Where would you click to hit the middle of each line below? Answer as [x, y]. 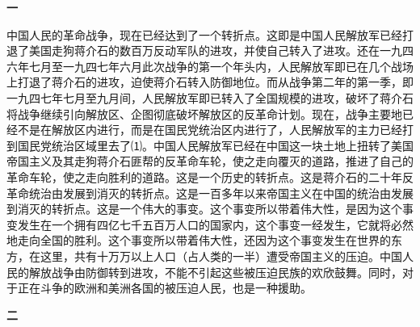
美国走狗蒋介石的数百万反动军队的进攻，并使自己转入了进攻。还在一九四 [221, 50]
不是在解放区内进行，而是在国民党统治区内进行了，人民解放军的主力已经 [210, 130]
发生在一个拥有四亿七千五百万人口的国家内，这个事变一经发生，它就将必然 [215, 224]
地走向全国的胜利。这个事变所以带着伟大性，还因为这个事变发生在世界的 [199, 240]
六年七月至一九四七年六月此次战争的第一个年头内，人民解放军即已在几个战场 [210, 66]
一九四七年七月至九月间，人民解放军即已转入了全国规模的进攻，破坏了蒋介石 [210, 97]
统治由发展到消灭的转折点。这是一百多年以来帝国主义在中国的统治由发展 [221, 193]
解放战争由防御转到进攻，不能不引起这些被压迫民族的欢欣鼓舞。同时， [215, 272]
